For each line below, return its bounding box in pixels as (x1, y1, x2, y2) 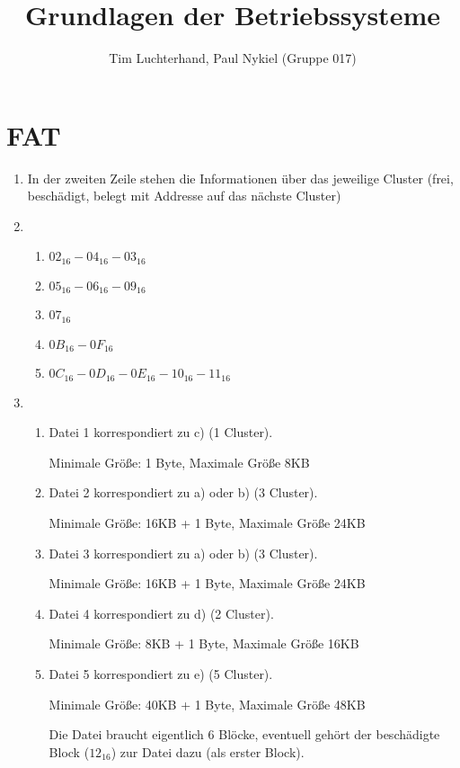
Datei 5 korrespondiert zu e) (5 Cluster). (49, 665, 273, 683)
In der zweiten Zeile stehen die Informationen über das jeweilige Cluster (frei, (27, 168, 454, 187)
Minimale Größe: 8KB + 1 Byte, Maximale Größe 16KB (49, 634, 359, 653)
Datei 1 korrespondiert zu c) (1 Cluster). (49, 423, 273, 442)
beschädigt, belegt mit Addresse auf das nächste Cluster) (27, 186, 341, 205)
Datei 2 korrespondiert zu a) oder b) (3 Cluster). (49, 483, 318, 502)
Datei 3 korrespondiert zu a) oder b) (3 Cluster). (49, 543, 318, 562)
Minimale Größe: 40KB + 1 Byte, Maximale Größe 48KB (49, 694, 366, 713)
